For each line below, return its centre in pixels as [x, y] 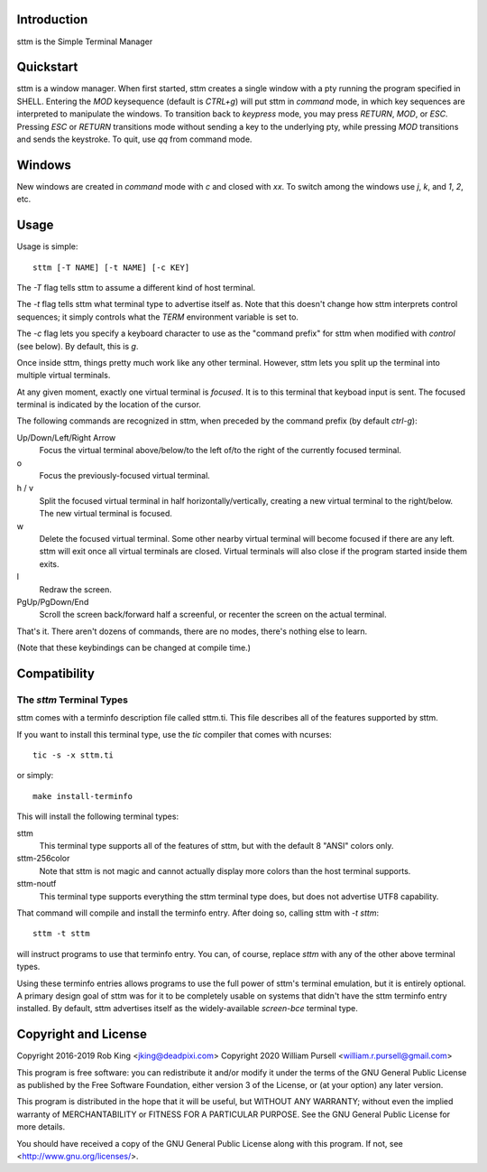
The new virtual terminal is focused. [106, 514]
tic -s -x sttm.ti [74, 755]
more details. [41, 1127]
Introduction [52, 19]
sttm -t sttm [61, 934]
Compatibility [55, 673]
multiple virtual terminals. [64, 376]
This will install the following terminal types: [98, 816]
